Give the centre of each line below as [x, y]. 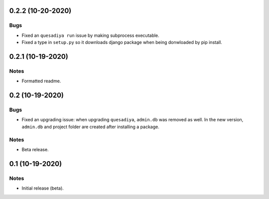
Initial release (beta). [43, 188]
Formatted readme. [41, 81]
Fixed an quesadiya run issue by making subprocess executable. [90, 35]
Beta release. [35, 149]
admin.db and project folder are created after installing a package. [90, 127]
